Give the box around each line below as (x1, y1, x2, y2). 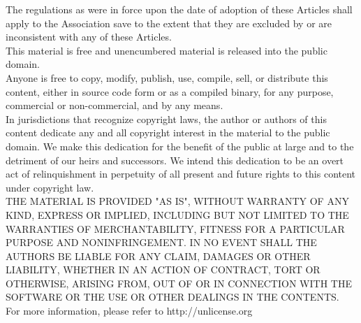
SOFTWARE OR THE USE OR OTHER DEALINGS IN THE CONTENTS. (6, 289, 339, 304)
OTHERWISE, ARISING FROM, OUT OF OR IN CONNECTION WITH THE (6, 275, 352, 290)
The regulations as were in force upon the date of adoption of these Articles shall (6, 2, 353, 16)
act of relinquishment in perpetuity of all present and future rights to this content (6, 166, 356, 181)
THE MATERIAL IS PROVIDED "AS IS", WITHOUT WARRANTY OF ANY (6, 194, 349, 208)
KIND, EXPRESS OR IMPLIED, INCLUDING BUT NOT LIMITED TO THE (6, 207, 349, 222)
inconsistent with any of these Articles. (6, 29, 172, 44)
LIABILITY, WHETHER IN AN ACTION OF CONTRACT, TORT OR (6, 262, 321, 277)
